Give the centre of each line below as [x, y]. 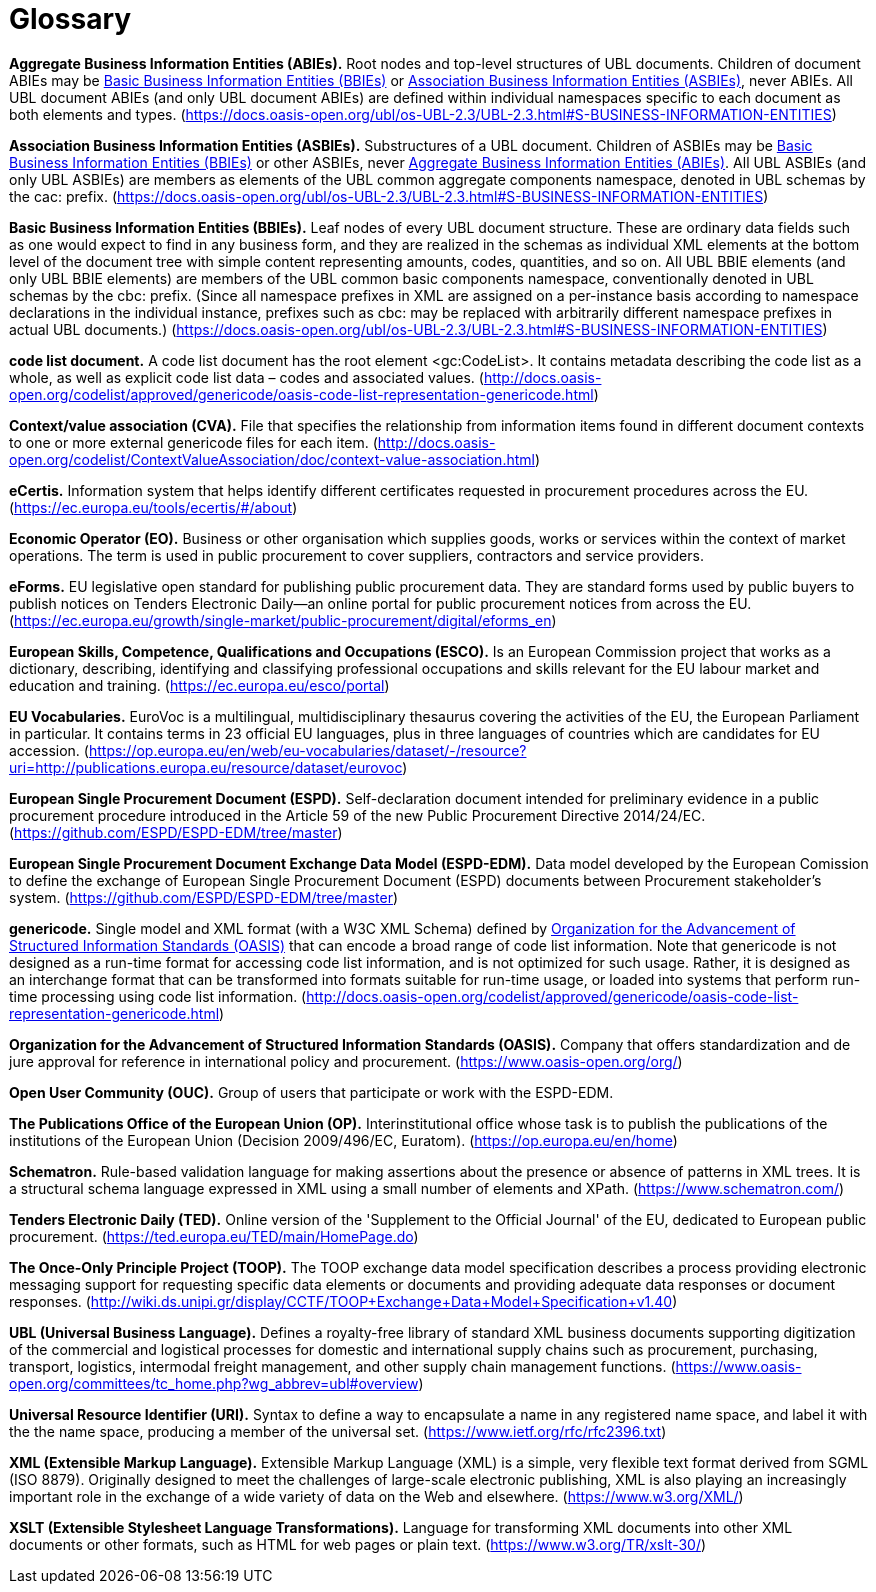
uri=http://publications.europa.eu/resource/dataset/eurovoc [206, 767]
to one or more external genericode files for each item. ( [193, 442]
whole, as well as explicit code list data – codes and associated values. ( [246, 377]
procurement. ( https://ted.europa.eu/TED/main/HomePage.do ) [214, 1236]
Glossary [70, 19]
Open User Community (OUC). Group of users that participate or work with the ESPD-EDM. [311, 1092]
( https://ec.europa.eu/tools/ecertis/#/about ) [153, 507]
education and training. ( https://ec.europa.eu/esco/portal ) [199, 685]
